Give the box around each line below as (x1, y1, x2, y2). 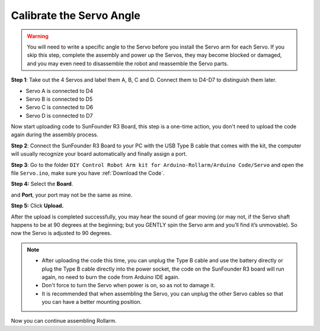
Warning (27, 33, 49, 40)
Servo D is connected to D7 (25, 112, 93, 119)
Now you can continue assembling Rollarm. (11, 317, 117, 324)
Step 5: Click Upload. (11, 202, 64, 210)
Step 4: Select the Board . (11, 181, 73, 188)
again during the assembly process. (11, 131, 99, 139)
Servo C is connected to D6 (25, 104, 94, 111)
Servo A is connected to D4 (25, 87, 94, 94)
